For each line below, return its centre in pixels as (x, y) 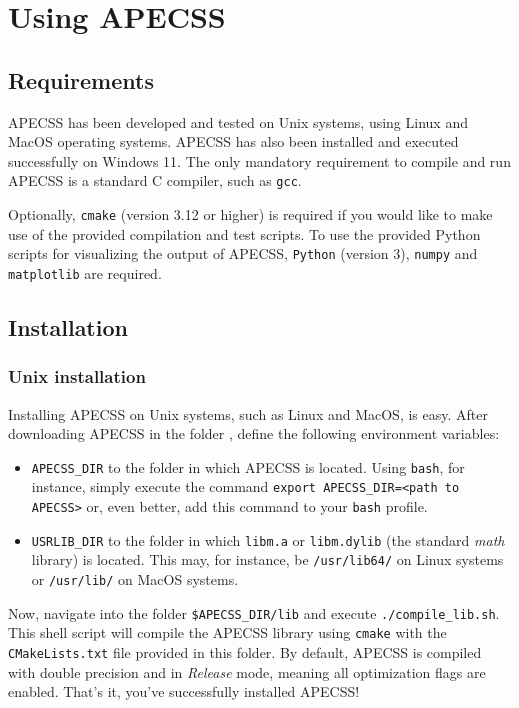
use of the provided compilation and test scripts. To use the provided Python (244, 233)
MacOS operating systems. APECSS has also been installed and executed (233, 141)
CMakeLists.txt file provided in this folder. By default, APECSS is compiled (245, 652)
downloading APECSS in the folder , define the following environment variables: (254, 433)
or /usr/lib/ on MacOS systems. (135, 579)
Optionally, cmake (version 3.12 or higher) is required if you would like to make (250, 214)
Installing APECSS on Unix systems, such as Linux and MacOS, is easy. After (248, 413)
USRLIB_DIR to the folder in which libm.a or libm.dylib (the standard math (268, 539)
